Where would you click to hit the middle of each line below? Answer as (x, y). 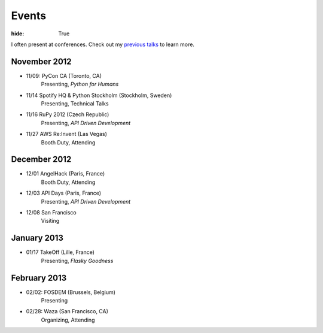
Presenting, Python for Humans (80, 84)
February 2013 (39, 278)
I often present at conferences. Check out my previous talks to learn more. (103, 44)
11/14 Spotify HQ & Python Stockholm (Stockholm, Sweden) (99, 95)
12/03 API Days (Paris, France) (64, 193)
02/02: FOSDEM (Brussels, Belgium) (71, 292)
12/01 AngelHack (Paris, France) (65, 174)
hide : (18, 34)
